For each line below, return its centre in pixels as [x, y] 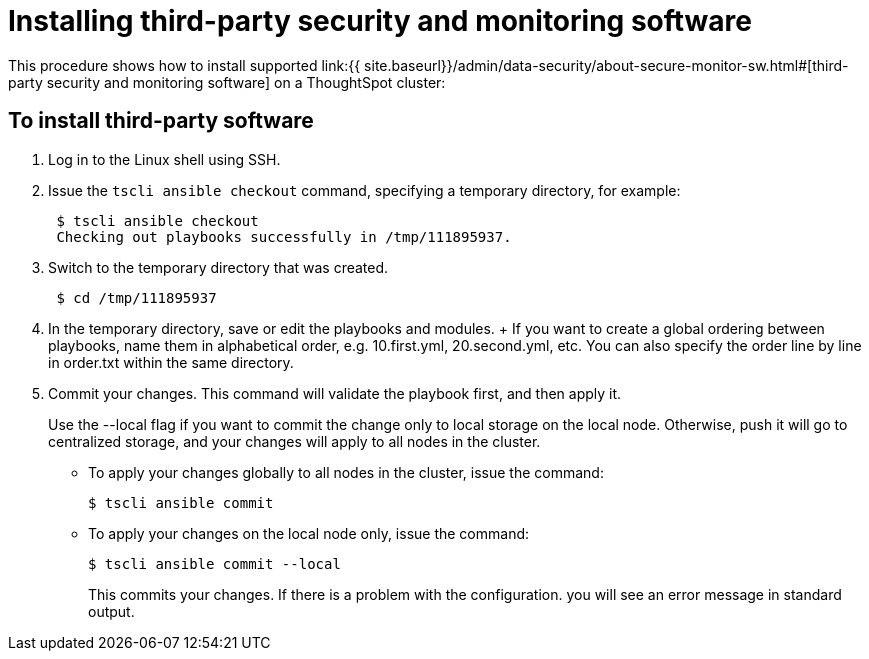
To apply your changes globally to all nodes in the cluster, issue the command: [346, 472]
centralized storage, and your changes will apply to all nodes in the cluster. [294, 441]
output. [111, 611]
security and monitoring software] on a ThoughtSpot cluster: [246, 82]
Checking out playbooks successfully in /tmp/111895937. [284, 236]
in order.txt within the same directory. [171, 362]
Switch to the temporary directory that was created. [218, 267]
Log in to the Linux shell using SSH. [164, 159]
